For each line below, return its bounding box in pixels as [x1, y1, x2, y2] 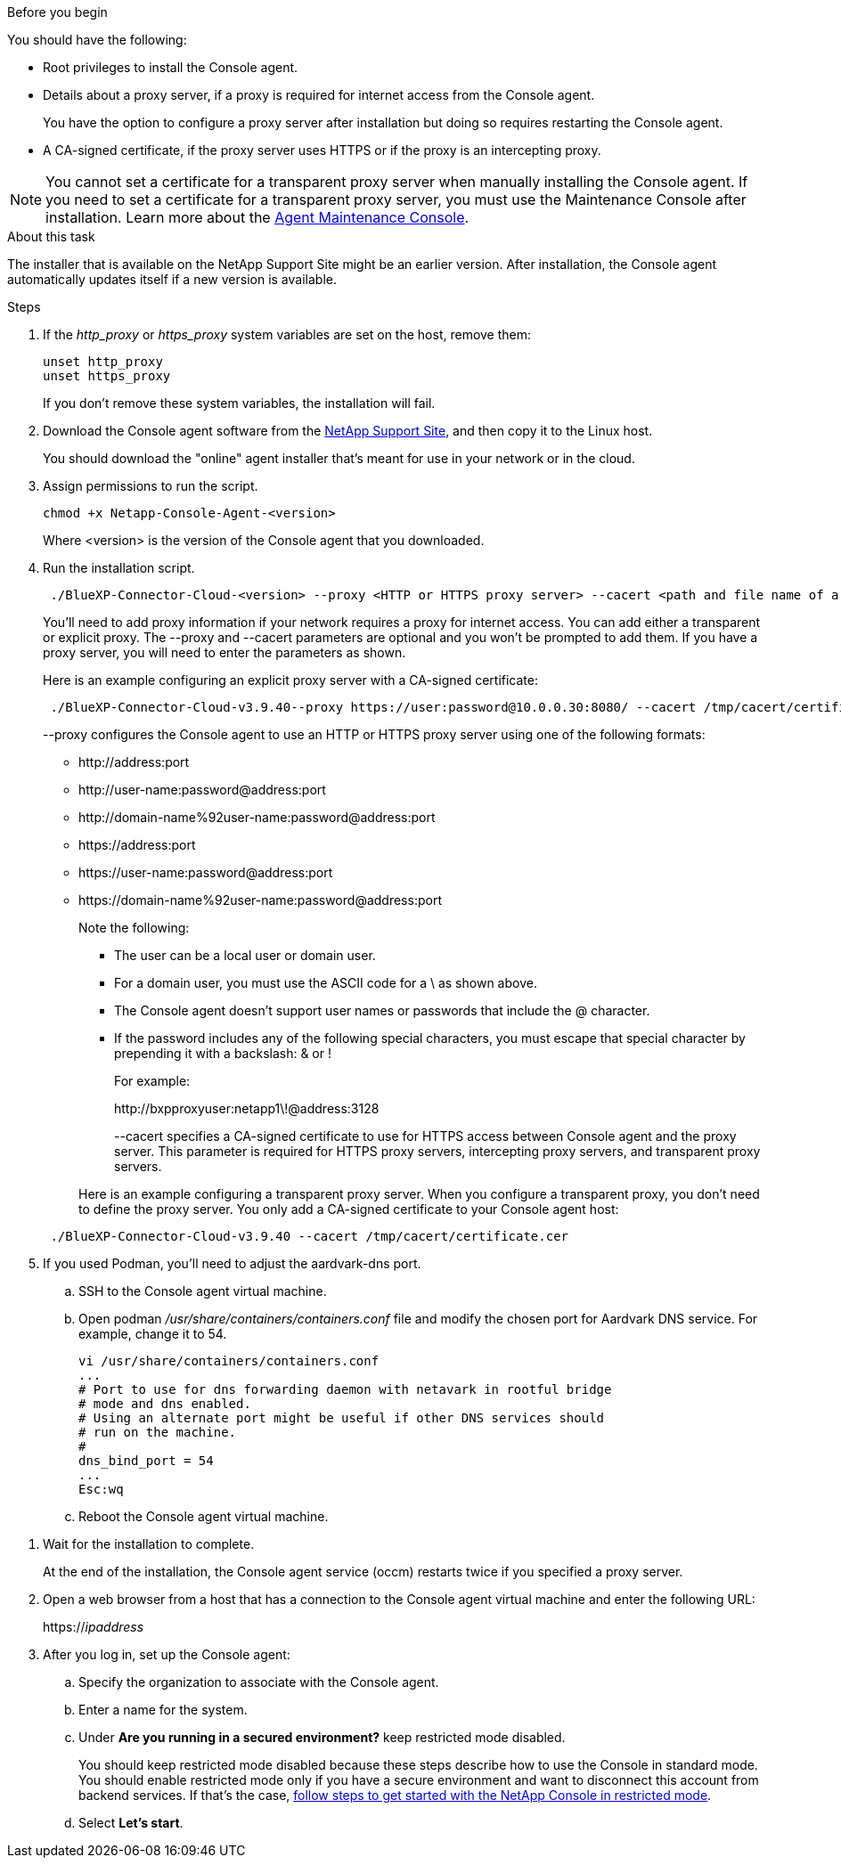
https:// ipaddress [43, 1619, 144, 1634]
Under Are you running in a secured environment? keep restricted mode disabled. [78, 1730, 566, 1745]
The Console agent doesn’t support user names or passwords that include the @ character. [114, 1003, 650, 1018]
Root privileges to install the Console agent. [43, 60, 298, 75]
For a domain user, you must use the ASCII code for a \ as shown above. [114, 975, 537, 990]
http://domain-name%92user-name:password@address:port [78, 810, 436, 825]
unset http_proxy [43, 354, 163, 369]
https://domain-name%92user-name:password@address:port [78, 892, 442, 908]
